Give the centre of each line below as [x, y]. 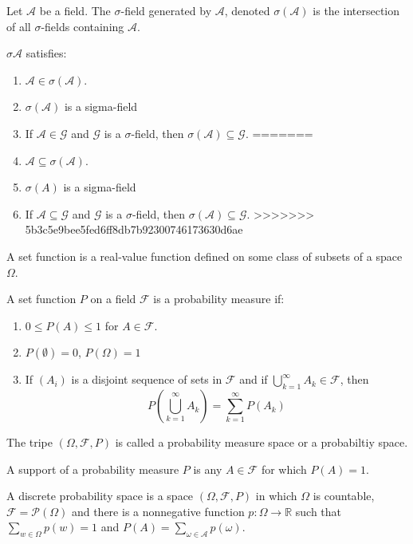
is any [208, 469]
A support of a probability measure [93, 469]
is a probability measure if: [219, 299]
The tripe [29, 442]
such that [319, 511]
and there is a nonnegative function [158, 511]
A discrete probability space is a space [100, 496]
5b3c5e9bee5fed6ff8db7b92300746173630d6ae [134, 229]
